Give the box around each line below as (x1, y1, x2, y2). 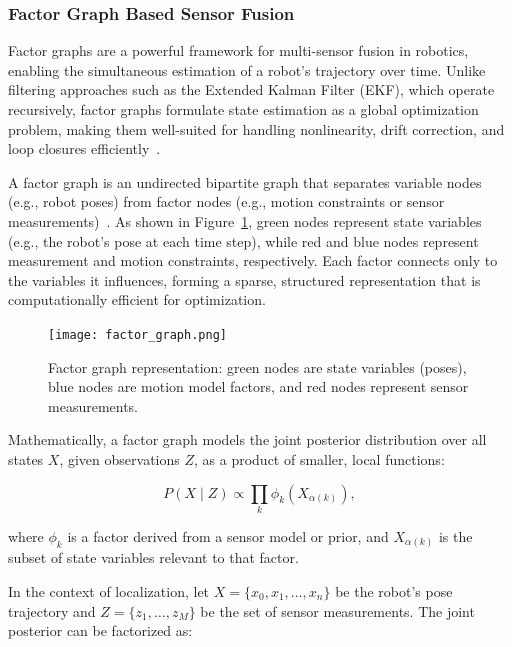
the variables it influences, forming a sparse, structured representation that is (8, 269, 481, 290)
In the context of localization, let (8, 581, 210, 601)
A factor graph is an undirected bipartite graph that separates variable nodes (8, 171, 482, 192)
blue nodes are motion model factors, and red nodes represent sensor (48, 376, 469, 397)
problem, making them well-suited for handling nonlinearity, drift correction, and (8, 118, 505, 139)
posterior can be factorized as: (8, 620, 193, 641)
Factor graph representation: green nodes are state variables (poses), (48, 356, 467, 377)
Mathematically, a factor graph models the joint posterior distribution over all (8, 429, 487, 450)
